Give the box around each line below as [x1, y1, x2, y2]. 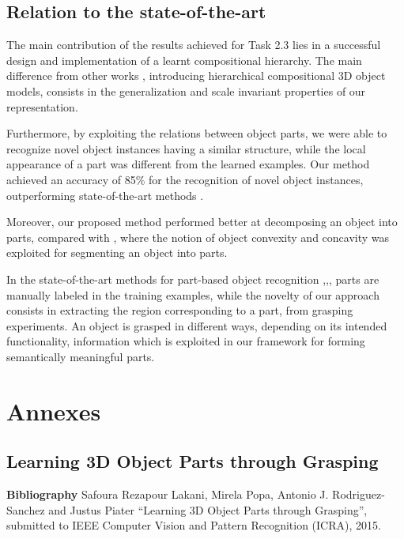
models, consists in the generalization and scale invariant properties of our [6, 82, 366, 99]
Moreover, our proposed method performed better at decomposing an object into [6, 213, 398, 230]
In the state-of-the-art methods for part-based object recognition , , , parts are [6, 270, 379, 287]
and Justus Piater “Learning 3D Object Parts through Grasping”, [48, 501, 368, 518]
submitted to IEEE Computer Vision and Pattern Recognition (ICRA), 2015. [6, 517, 381, 533]
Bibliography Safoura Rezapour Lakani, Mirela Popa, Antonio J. [6, 486, 329, 503]
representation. [6, 98, 78, 115]
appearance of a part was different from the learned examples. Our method [6, 156, 370, 172]
